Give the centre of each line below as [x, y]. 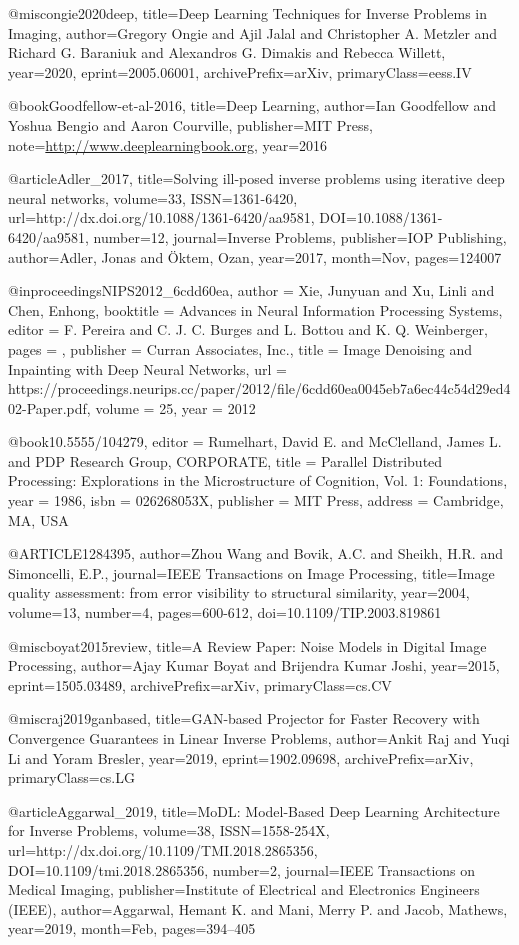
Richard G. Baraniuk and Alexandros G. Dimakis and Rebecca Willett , [227, 52]
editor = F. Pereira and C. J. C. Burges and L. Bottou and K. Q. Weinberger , [248, 329]
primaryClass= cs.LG [72, 777]
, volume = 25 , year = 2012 [171, 407]
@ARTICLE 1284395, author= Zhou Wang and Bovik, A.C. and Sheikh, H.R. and [255, 553]
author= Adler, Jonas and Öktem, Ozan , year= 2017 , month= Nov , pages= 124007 [255, 256]
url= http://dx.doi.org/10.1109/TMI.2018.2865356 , [163, 849]
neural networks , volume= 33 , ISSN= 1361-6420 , [153, 197]
